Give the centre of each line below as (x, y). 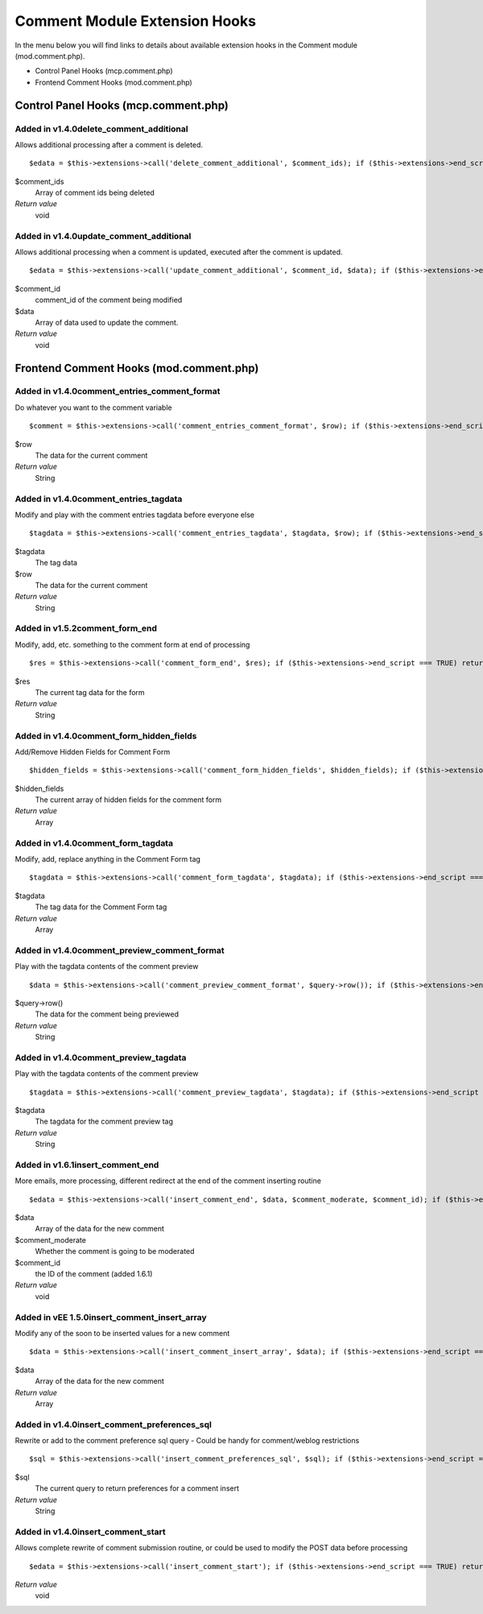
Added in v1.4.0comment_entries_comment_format (118, 391)
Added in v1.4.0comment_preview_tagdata (101, 1057)
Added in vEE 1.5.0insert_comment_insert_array (111, 1317)
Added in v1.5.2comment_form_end (86, 628)
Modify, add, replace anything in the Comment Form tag (108, 859)
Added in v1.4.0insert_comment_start (90, 1532)
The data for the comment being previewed (107, 1014)
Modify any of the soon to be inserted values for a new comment (122, 1333)
